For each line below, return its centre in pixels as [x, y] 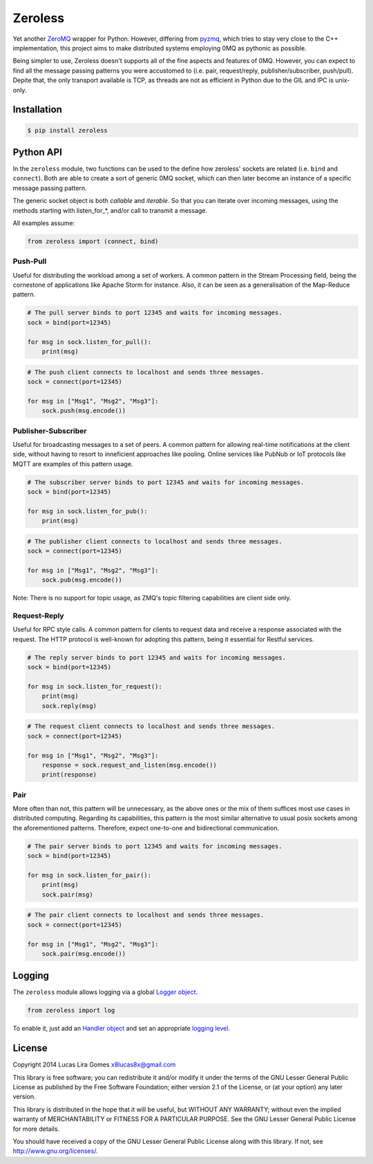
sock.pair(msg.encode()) [84, 954]
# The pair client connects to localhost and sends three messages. [146, 915]
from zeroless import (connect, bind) [93, 241]
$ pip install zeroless [68, 130]
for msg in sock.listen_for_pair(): [89, 875]
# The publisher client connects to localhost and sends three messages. [155, 541]
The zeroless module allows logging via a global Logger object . [105, 992]
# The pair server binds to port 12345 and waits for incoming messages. [155, 846]
